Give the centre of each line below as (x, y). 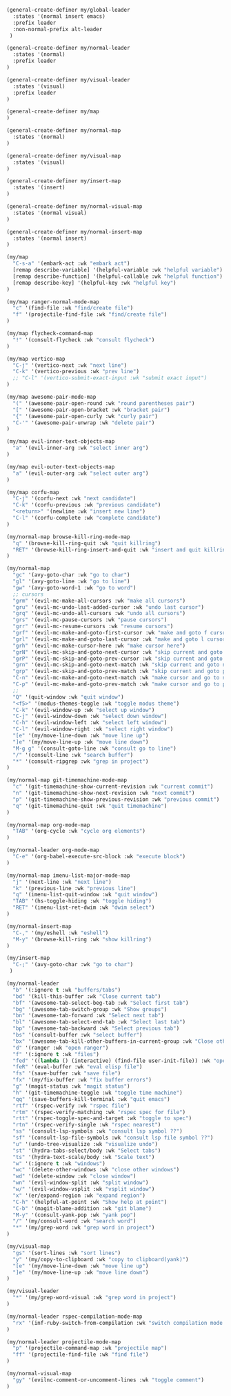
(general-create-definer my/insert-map (64, 181)
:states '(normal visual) (50, 213)
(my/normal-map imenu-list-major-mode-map (68, 875)
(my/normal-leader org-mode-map (53, 850)
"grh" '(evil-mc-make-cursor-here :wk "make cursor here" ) (99, 645)
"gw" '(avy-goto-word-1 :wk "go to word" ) (74, 587)
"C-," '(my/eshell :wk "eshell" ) (61, 933)
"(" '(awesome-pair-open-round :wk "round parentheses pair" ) (104, 403)
